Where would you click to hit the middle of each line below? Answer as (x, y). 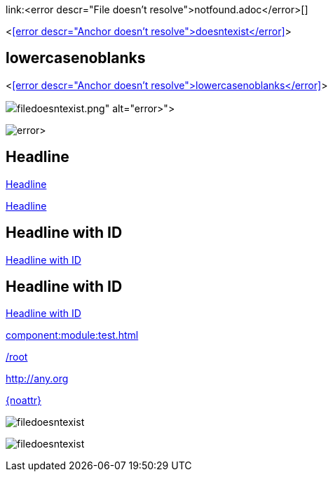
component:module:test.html (72, 335)
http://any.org (37, 379)
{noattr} (24, 401)
